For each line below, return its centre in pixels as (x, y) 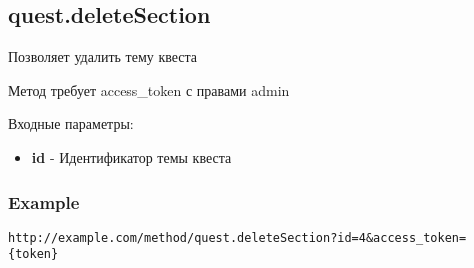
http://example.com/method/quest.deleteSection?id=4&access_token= (237, 237)
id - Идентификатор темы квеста (131, 156)
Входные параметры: (71, 123)
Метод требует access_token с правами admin (149, 89)
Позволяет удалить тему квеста (103, 56)
